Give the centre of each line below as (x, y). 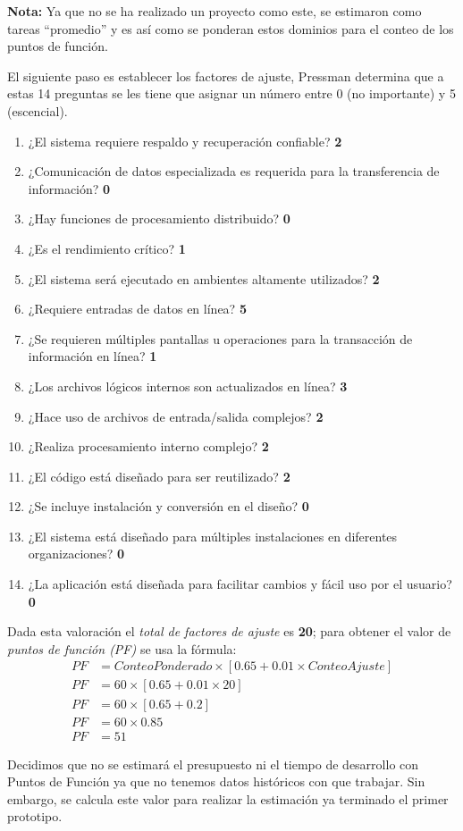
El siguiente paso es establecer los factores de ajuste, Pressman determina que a (226, 76)
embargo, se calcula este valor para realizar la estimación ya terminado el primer (228, 798)
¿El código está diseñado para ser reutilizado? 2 (159, 476)
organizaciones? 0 (76, 554)
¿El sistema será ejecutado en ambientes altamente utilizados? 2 (204, 278)
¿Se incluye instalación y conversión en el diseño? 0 (168, 506)
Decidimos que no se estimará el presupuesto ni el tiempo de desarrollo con (213, 764)
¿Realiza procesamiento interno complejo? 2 (148, 446)
